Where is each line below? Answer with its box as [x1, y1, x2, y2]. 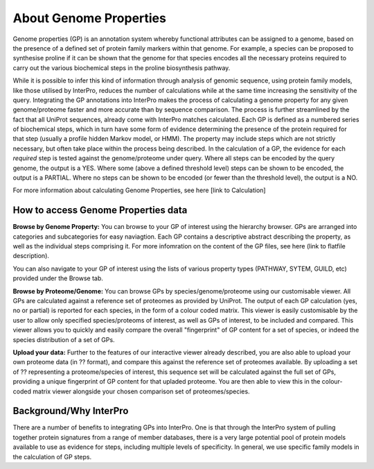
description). [12, 252, 50, 260]
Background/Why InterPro [12, 405, 129, 417]
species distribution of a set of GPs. [12, 335, 115, 343]
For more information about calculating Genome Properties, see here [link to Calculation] [12, 186, 266, 194]
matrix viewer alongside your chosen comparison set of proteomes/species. [32, 387, 250, 395]
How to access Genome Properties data [12, 205, 188, 216]
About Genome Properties [12, 10, 166, 26]
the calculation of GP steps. [12, 452, 92, 461]
